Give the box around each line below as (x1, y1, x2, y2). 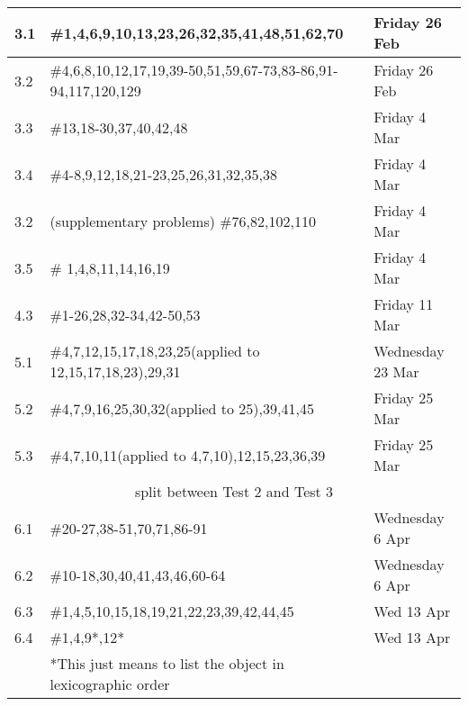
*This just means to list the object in (49, 653, 284, 674)
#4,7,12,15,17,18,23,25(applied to (49, 340, 260, 361)
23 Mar (373, 361, 419, 382)
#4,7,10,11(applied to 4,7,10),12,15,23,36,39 (49, 444, 326, 466)
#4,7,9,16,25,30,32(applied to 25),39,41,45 (49, 397, 314, 419)
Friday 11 (373, 294, 434, 314)
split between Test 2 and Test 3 (134, 481, 334, 502)
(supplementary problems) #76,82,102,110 (49, 210, 316, 231)
